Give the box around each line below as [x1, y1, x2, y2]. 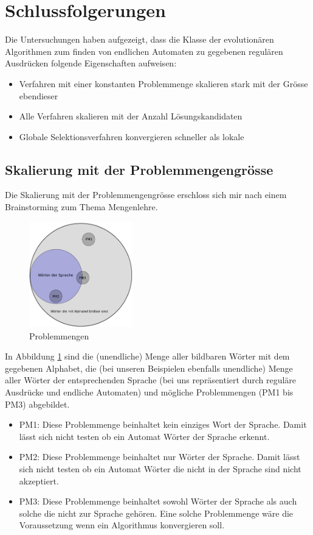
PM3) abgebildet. [5, 397, 70, 410]
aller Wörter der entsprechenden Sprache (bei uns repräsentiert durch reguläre [5, 374, 297, 386]
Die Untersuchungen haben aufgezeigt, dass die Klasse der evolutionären [5, 33, 274, 46]
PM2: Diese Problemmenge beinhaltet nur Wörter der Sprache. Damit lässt [19, 450, 300, 463]
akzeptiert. [19, 474, 59, 487]
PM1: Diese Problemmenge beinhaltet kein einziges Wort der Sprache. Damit [19, 418, 307, 431]
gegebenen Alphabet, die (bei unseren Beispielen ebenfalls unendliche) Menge [5, 361, 293, 374]
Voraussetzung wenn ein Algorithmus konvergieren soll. [19, 519, 225, 531]
